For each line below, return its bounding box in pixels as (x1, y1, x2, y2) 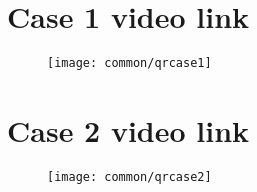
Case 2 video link (7, 109, 250, 150)
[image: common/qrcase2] (47, 169, 212, 184)
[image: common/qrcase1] (47, 56, 212, 71)
